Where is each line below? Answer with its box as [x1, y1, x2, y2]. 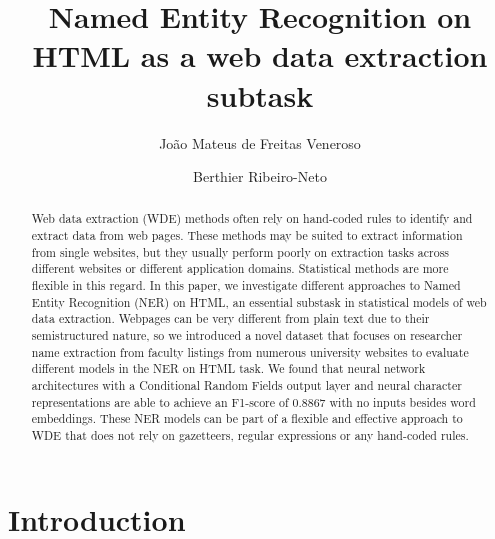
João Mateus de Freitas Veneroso [159, 132, 361, 153]
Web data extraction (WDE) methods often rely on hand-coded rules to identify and [31, 210, 473, 227]
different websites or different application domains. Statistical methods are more [31, 260, 449, 277]
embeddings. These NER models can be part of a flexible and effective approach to [31, 410, 463, 427]
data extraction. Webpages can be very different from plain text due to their [31, 310, 430, 327]
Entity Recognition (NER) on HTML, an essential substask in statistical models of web [31, 293, 487, 310]
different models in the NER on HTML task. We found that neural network [31, 360, 426, 377]
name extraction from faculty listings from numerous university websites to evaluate [31, 343, 469, 360]
